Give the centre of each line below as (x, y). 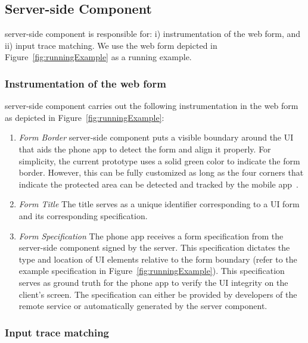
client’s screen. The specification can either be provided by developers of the (158, 294)
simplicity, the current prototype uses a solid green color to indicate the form (159, 160)
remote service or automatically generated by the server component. (143, 306)
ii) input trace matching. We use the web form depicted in (111, 45)
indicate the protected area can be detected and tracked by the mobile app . (158, 184)
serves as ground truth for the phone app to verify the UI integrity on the (153, 282)
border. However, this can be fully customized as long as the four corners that (161, 172)
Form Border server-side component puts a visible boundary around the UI (156, 137)
